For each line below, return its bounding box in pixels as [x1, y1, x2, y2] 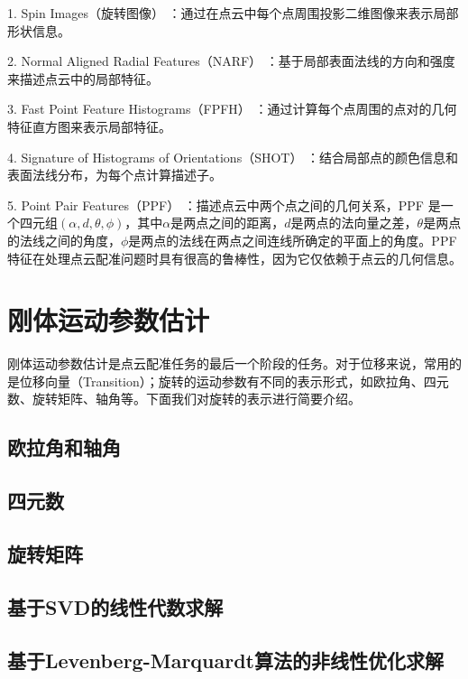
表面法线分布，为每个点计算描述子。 [7, 165, 222, 184]
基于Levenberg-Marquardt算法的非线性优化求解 [7, 646, 445, 674]
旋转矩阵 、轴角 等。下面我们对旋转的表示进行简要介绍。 [32, 389, 361, 408]
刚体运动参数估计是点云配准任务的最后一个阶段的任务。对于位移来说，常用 [7, 354, 449, 373]
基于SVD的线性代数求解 [7, 592, 224, 620]
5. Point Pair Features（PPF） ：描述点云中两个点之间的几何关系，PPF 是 [7, 195, 441, 214]
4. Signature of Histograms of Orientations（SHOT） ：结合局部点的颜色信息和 [7, 147, 459, 166]
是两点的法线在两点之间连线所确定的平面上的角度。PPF [128, 230, 457, 249]
